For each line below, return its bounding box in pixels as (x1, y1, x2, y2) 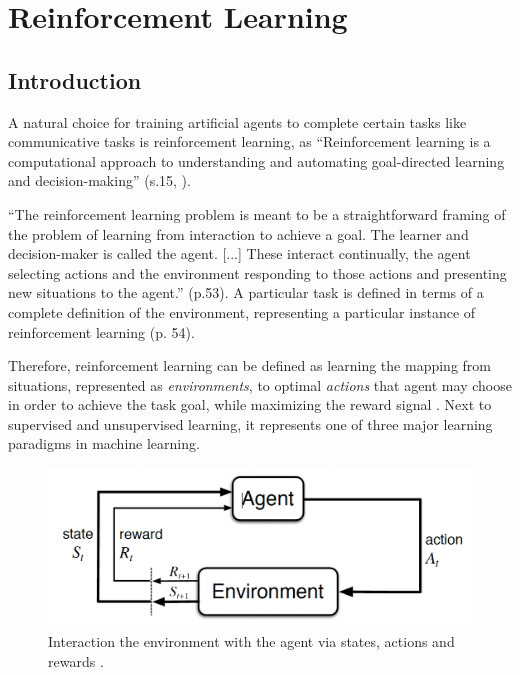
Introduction (8, 64, 142, 95)
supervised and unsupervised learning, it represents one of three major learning (8, 413, 493, 434)
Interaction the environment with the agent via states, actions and (48, 631, 455, 652)
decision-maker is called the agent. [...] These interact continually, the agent (8, 243, 471, 264)
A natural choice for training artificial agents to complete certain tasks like (8, 111, 467, 132)
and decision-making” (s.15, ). (8, 170, 191, 191)
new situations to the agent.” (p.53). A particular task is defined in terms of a (8, 282, 484, 303)
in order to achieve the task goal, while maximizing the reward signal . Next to (8, 394, 492, 415)
